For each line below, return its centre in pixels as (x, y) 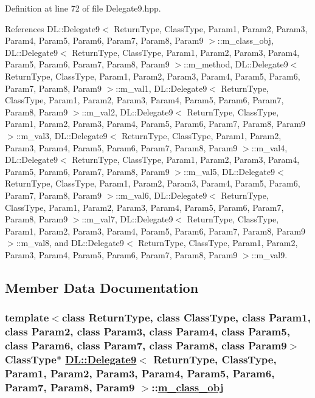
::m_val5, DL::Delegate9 (229, 171)
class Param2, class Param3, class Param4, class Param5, (147, 331)
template (27, 317)
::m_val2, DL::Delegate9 (127, 112)
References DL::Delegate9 (53, 28)
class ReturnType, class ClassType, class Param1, (186, 317)
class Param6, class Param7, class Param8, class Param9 (146, 345)
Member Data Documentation (102, 287)
